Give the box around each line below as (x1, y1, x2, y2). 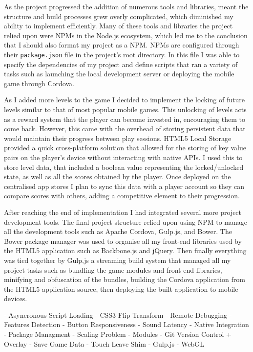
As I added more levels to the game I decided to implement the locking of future (4, 94, 245, 105)
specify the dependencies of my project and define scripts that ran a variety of (4, 59, 238, 69)
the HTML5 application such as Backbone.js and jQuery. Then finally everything (4, 245, 247, 256)
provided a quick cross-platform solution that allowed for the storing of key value (4, 142, 246, 153)
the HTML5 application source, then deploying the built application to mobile (4, 283, 238, 294)
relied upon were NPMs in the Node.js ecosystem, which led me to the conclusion (4, 30, 248, 40)
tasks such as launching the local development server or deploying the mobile (4, 69, 234, 79)
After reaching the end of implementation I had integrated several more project (4, 207, 242, 217)
